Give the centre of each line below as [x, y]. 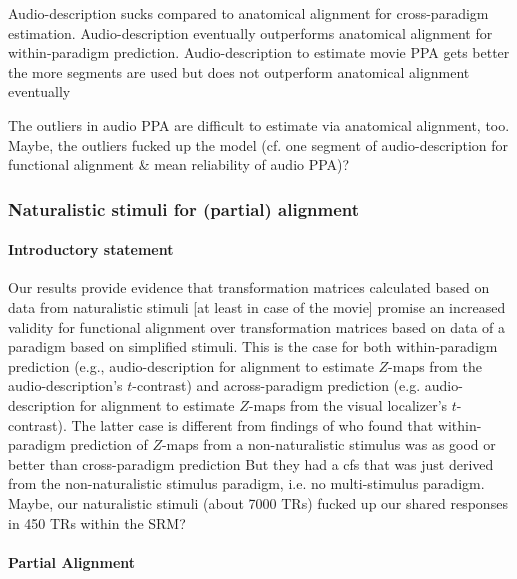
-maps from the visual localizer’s [348, 404]
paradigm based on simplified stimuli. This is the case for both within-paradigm [253, 346]
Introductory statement [91, 249]
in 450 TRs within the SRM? [97, 522]
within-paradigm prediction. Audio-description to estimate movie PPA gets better [259, 52]
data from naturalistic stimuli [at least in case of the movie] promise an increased [257, 306]
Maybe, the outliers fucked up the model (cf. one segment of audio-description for [258, 144]
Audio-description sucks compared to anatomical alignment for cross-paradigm [248, 13]
